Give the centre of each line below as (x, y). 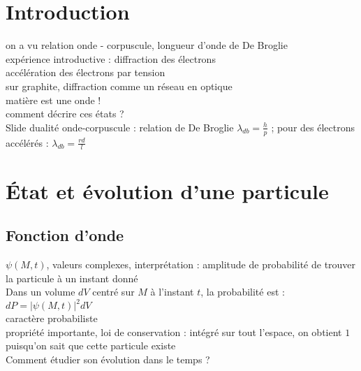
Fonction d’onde (65, 235)
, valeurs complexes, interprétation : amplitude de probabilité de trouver (201, 264)
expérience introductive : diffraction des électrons (111, 58)
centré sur (113, 292)
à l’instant (172, 292)
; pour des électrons (313, 127)
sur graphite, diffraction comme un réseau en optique (119, 86)
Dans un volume (40, 292)
